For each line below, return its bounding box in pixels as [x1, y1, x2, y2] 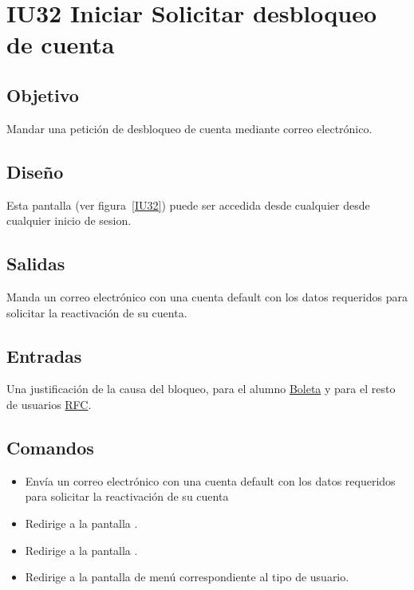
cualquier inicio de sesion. [6, 212, 132, 229]
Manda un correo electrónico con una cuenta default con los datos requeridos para [6, 288, 408, 305]
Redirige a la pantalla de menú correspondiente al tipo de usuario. [25, 568, 349, 585]
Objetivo [6, 82, 79, 107]
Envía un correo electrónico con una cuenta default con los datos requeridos [25, 472, 396, 489]
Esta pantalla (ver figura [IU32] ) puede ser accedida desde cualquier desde [6, 196, 370, 213]
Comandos [6, 435, 94, 459]
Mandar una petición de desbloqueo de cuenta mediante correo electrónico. [6, 120, 373, 136]
